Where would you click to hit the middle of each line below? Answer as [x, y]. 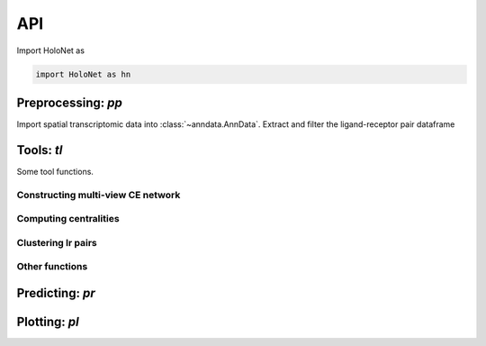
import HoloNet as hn [83, 74]
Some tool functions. [55, 171]
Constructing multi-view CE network [99, 195]
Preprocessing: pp [70, 102]
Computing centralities [68, 219]
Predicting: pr [56, 293]
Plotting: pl [48, 322]
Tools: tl [40, 150]
